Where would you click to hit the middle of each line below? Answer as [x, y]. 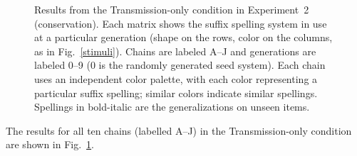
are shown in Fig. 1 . [50, 144]
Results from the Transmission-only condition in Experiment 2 [172, 9]
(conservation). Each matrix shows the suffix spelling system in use [181, 23]
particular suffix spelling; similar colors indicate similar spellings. [176, 93]
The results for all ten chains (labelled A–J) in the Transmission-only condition [179, 130]
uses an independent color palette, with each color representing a [176, 78]
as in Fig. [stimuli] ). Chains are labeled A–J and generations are [175, 51]
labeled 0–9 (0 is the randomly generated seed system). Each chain [180, 65]
